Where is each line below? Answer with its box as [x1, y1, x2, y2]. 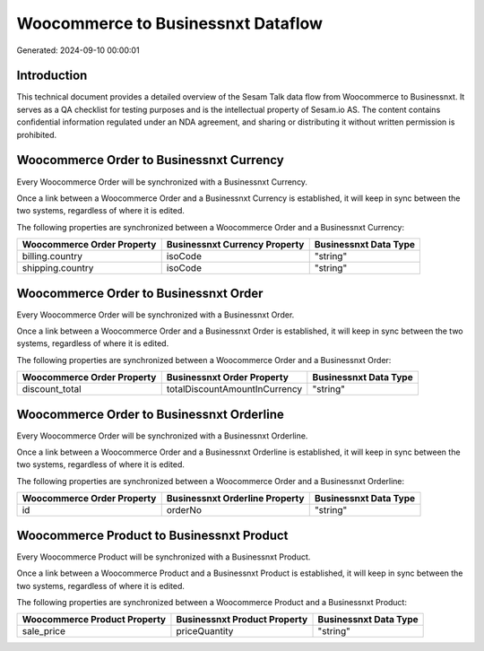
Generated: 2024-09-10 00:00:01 [16, 45, 140, 56]
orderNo [166, 504, 202, 516]
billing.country [22, 250, 83, 263]
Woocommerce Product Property [22, 613, 166, 626]
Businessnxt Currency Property [166, 239, 305, 251]
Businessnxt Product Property [176, 613, 308, 626]
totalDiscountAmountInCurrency [166, 383, 303, 395]
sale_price [22, 625, 66, 638]
